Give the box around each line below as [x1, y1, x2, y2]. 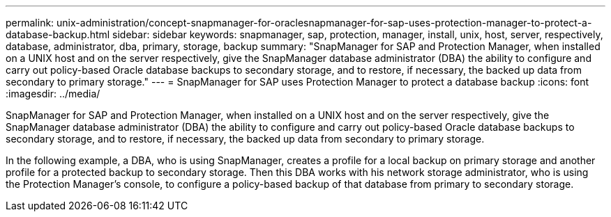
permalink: [6, 17, 54, 29]
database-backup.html [6, 29, 110, 40]
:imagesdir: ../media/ [6, 88, 100, 99]
